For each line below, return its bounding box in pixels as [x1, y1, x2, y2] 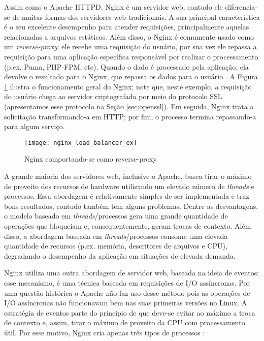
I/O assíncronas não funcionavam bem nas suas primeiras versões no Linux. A [4, 297, 247, 308]
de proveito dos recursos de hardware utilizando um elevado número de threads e [4, 180, 254, 191]
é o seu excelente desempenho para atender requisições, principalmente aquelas [4, 21, 249, 32]
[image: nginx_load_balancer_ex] [24, 139, 137, 146]
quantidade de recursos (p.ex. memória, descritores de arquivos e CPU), [4, 240, 227, 251]
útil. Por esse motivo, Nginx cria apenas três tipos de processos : [4, 327, 205, 337]
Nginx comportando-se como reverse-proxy [24, 153, 157, 164]
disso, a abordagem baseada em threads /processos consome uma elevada [4, 230, 228, 241]
